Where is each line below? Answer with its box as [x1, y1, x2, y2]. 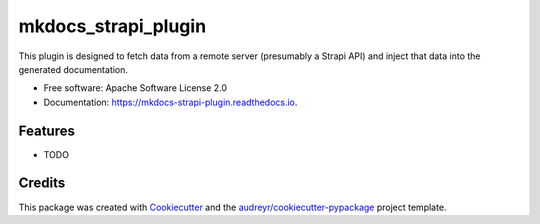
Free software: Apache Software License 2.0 [43, 82, 228, 94]
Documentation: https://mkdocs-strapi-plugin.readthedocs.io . [43, 96, 298, 108]
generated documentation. [18, 63, 129, 75]
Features [18, 122, 75, 139]
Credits [18, 175, 66, 192]
